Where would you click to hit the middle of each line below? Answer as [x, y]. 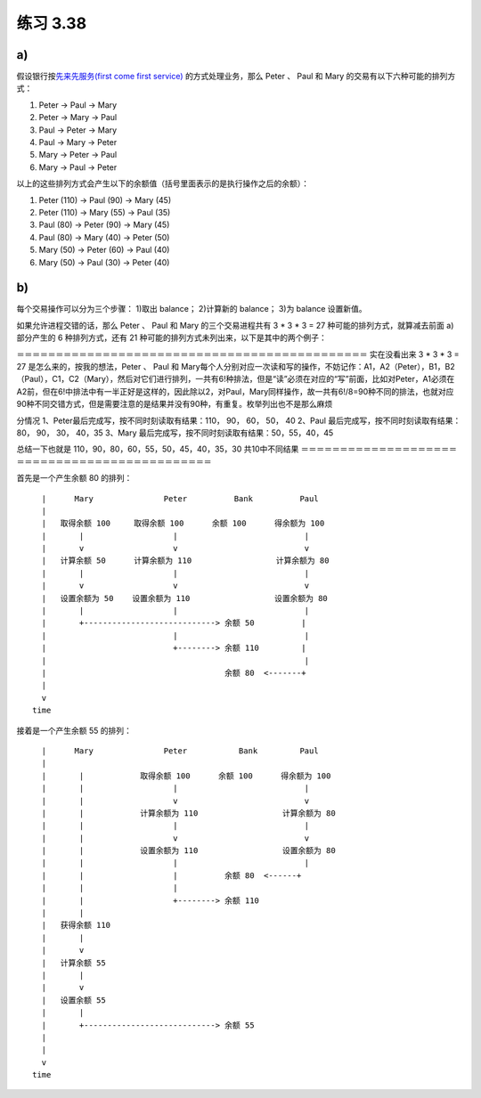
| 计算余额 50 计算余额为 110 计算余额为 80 [185, 561]
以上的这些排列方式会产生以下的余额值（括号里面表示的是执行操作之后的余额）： [163, 183]
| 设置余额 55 [73, 1000]
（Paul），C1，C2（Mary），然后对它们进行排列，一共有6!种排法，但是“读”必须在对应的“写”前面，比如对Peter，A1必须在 [236, 379]
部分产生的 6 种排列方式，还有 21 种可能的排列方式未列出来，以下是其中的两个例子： [171, 338]
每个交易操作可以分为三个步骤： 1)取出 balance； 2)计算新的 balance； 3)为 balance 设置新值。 [192, 309]
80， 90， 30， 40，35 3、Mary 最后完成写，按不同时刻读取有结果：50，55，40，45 [175, 433]
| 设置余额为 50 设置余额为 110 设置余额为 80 [185, 598]
